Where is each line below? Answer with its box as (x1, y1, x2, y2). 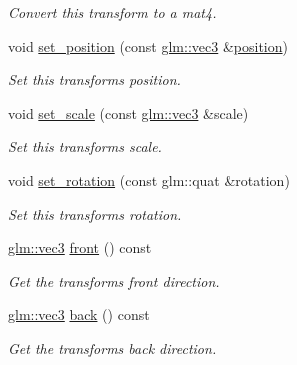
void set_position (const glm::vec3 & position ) (8, 35, 288, 56)
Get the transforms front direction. (8, 270, 220, 291)
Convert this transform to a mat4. (8, 2, 217, 22)
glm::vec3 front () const (8, 237, 152, 258)
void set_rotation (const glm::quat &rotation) (8, 169, 290, 190)
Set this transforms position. (8, 69, 181, 90)
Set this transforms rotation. (8, 203, 182, 224)
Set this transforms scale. (8, 136, 162, 157)
